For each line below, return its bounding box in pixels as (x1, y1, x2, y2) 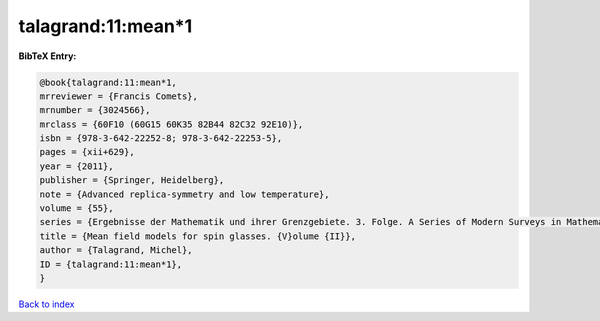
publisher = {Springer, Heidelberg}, (39, 175, 225, 186)
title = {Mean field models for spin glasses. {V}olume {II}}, (39, 230, 357, 242)
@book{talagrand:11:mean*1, (39, 76, 177, 88)
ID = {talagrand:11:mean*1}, (39, 258, 183, 270)
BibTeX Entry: (18, 50, 77, 62)
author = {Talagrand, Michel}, (39, 245, 194, 256)
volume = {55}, (39, 203, 114, 214)
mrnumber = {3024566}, (39, 105, 151, 116)
